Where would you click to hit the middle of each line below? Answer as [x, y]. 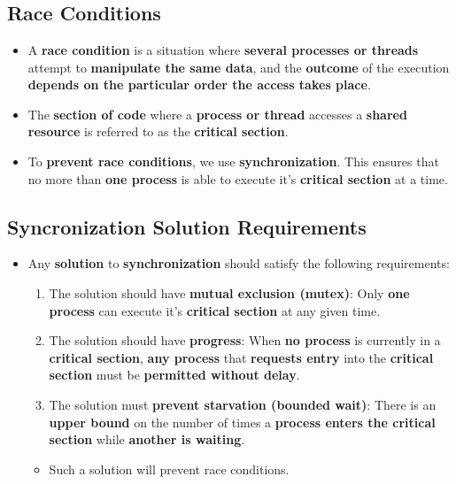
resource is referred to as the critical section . [158, 131]
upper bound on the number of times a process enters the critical [242, 422]
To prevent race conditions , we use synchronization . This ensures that [233, 161]
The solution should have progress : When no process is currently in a [245, 340]
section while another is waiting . [147, 439]
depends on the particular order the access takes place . [199, 85]
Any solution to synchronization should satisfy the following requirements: [239, 263]
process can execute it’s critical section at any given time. [215, 310]
